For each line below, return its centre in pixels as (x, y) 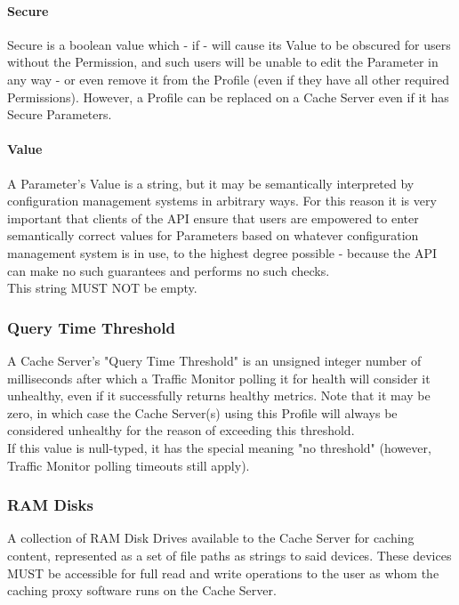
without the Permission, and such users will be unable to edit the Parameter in (223, 62)
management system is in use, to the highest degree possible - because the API (222, 252)
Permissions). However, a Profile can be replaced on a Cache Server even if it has (228, 97)
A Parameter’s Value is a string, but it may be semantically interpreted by (211, 183)
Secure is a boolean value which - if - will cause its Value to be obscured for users (229, 44)
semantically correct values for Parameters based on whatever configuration (213, 235)
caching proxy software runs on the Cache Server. (142, 590)
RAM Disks (50, 505)
